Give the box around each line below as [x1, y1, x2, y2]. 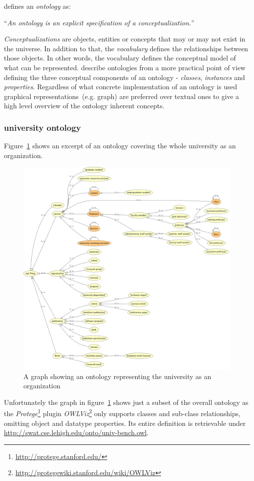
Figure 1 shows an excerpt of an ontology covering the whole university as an [4, 140, 236, 151]
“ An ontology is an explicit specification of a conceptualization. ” [4, 17, 194, 27]
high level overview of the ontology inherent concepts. [4, 100, 165, 111]
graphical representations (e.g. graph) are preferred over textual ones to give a [4, 91, 239, 101]
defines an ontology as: [4, 1, 71, 11]
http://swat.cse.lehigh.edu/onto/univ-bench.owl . [4, 427, 149, 438]
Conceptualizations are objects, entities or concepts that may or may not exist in [4, 34, 246, 44]
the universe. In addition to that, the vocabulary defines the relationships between [4, 43, 248, 53]
